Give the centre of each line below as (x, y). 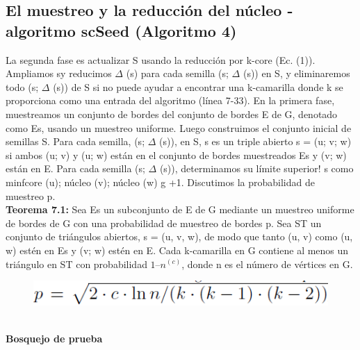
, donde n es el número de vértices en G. (267, 264)
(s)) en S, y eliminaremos (296, 73)
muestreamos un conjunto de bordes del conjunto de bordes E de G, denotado (172, 114)
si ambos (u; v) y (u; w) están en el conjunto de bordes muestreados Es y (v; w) (176, 155)
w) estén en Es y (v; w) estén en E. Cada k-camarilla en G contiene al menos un (177, 250)
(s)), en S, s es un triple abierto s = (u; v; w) (255, 141)
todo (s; (22, 86)
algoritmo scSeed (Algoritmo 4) (121, 30)
